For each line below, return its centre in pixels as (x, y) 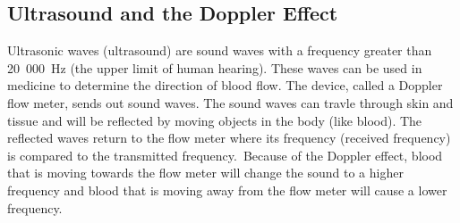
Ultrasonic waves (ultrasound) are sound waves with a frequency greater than (220, 50)
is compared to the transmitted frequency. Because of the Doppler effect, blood (225, 155)
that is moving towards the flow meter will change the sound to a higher (205, 173)
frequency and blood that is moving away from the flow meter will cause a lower (227, 190)
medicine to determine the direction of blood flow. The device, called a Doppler (225, 85)
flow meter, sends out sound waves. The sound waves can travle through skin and (230, 102)
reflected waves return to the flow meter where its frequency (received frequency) (229, 138)
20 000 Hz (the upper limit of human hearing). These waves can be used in (215, 67)
